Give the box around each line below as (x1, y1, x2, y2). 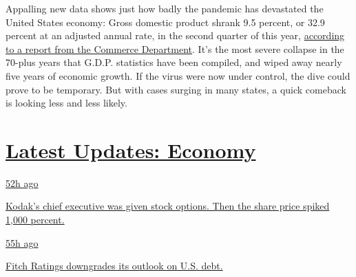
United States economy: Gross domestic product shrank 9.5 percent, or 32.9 (6, 14, 325, 29)
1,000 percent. (6, 212, 65, 227)
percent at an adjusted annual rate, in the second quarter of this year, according (6, 28, 345, 43)
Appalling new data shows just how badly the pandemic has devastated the (6, 1, 324, 15)
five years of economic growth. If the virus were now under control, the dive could (6, 68, 350, 82)
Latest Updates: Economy (6, 135, 256, 164)
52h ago (6, 175, 39, 190)
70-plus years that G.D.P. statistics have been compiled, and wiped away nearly (6, 55, 342, 69)
